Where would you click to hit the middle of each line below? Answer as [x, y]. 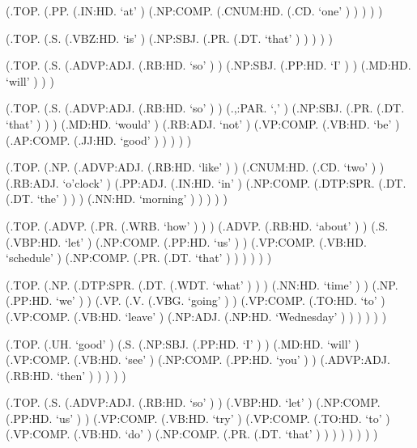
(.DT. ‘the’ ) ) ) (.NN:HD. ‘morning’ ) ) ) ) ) [117, 199]
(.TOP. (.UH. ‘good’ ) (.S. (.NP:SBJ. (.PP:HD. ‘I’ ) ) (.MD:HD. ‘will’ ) [183, 343]
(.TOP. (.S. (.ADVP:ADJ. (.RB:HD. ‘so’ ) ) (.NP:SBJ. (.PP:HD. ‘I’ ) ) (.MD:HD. [208, 65]
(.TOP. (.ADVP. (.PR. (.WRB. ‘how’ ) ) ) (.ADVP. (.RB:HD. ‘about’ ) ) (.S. [197, 225]
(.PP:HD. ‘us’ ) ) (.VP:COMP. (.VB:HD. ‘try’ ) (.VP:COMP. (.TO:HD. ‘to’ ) [198, 418]
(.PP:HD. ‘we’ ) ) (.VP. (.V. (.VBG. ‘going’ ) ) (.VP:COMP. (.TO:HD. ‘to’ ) [196, 300]
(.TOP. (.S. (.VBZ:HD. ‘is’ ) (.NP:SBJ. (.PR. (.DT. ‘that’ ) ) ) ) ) [169, 38]
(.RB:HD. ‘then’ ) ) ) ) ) [66, 375]
